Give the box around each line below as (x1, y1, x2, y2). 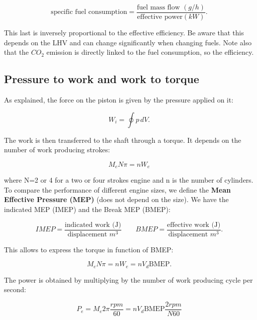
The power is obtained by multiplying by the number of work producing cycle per (4, 274, 253, 285)
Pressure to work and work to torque (4, 71, 199, 87)
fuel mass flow (137, 4, 180, 11)
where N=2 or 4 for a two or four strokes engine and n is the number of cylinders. (4, 175, 254, 185)
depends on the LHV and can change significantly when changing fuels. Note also (4, 37, 252, 47)
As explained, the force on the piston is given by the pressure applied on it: (4, 95, 234, 105)
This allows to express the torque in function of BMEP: (4, 244, 173, 254)
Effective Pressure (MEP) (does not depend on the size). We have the (4, 194, 229, 205)
